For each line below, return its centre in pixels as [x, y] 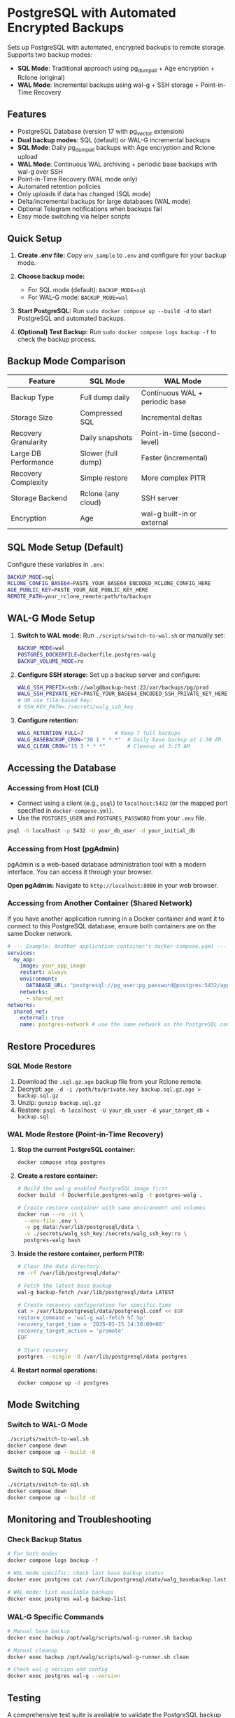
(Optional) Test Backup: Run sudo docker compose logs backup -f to [117, 331]
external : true [42, 1018]
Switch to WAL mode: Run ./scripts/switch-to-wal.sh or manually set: [121, 635]
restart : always [44, 973]
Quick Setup [35, 239]
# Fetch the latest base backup [64, 1286]
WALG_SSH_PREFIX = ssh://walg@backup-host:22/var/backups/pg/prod [113, 687]
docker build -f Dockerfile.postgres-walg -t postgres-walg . [110, 1195]
